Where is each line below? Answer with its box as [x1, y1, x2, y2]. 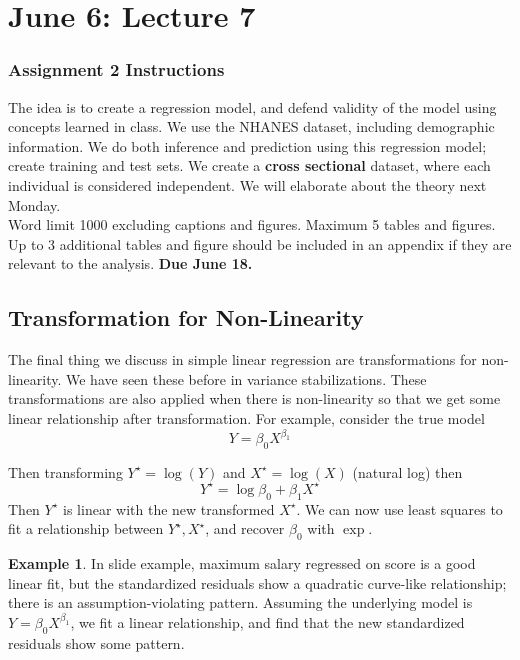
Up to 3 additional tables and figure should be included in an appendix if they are [8, 233, 512, 254]
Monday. [8, 194, 61, 215]
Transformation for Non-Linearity [8, 302, 364, 333]
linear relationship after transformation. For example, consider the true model [8, 407, 485, 428]
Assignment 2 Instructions [8, 57, 225, 82]
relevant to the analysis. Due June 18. [8, 253, 253, 274]
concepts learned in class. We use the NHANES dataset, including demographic [8, 116, 495, 137]
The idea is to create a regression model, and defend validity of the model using [8, 96, 497, 117]
